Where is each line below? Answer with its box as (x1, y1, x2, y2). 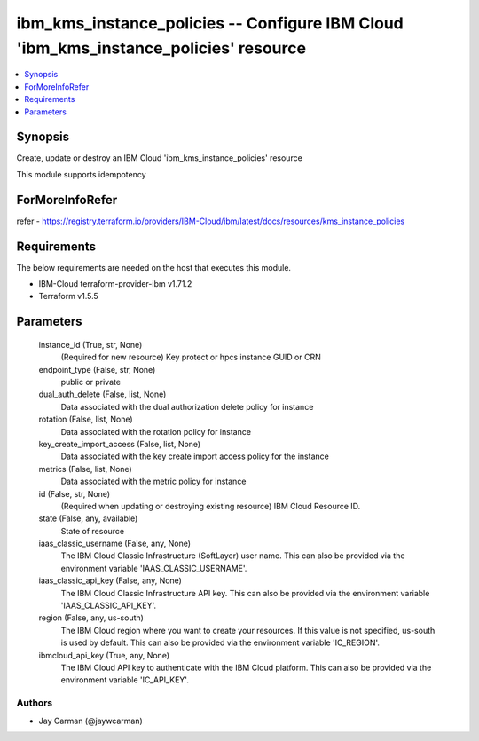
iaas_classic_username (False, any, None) (38, 538, 191, 549)
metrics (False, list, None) (38, 463, 132, 474)
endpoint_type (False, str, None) (38, 364, 156, 374)
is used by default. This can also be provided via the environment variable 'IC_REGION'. (60, 637, 381, 648)
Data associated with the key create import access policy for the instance (60, 451, 330, 461)
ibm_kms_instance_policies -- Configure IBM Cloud (16, 13, 404, 33)
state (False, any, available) (38, 513, 138, 524)
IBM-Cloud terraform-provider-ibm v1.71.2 (38, 279, 192, 289)
